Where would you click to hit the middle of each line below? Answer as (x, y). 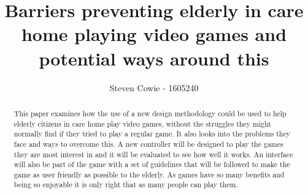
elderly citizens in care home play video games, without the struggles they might (142, 123)
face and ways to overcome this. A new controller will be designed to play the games (148, 144)
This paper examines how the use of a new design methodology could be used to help (150, 113)
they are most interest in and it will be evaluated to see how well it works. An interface (153, 154)
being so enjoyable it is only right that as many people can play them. (126, 185)
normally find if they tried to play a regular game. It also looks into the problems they (152, 134)
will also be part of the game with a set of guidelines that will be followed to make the (152, 164)
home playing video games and (154, 34)
